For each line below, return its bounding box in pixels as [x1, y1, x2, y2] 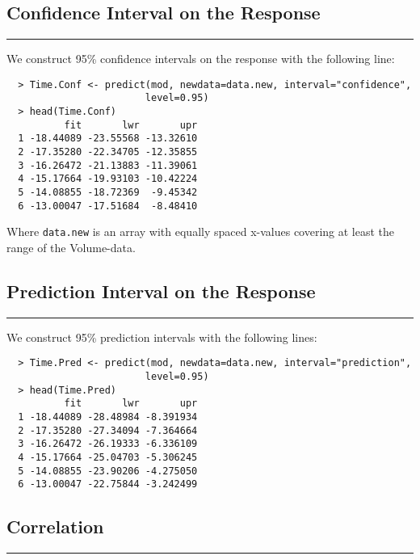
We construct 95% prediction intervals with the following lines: [6, 328, 317, 345]
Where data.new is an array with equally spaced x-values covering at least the [6, 223, 395, 240]
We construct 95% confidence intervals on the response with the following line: [6, 50, 395, 67]
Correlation [6, 514, 104, 539]
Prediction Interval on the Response [6, 279, 316, 303]
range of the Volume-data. [6, 239, 136, 256]
